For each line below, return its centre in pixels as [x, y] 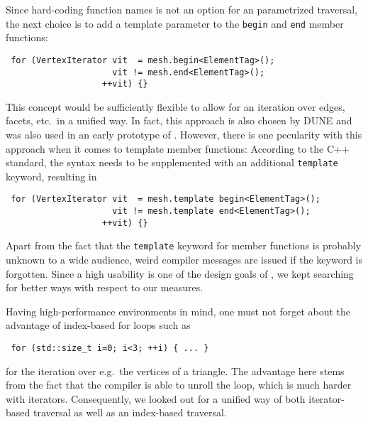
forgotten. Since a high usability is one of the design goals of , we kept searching [180, 273]
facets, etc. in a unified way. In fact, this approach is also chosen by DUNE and [179, 120]
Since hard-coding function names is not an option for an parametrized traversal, [182, 9]
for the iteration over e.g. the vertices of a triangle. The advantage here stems [175, 370]
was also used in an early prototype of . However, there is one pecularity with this [184, 134]
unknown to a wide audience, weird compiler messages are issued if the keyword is [184, 260]
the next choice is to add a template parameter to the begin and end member [175, 23]
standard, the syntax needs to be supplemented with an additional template [172, 162]
